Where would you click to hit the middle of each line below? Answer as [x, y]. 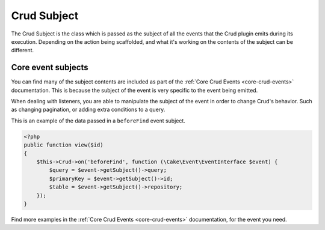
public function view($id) [63, 145]
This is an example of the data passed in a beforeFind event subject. [98, 121]
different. [23, 50]
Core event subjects [50, 68]
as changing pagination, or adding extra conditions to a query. [88, 110]
